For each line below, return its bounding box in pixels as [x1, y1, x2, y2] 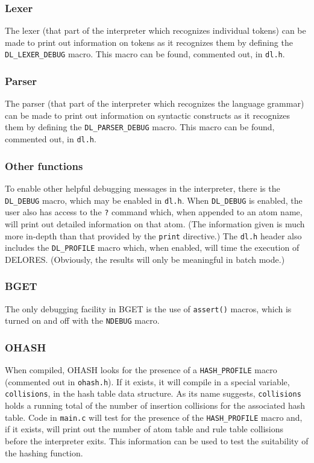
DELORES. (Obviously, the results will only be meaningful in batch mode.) [5, 253, 285, 265]
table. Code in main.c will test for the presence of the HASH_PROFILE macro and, [5, 411, 303, 423]
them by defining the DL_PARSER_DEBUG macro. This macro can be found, [5, 121, 275, 133]
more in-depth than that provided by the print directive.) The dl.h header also [5, 229, 302, 242]
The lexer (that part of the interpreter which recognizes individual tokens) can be [5, 24, 306, 37]
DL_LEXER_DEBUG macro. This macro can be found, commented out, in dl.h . [5, 48, 285, 60]
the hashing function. [5, 446, 83, 459]
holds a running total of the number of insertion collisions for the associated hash [5, 399, 306, 412]
